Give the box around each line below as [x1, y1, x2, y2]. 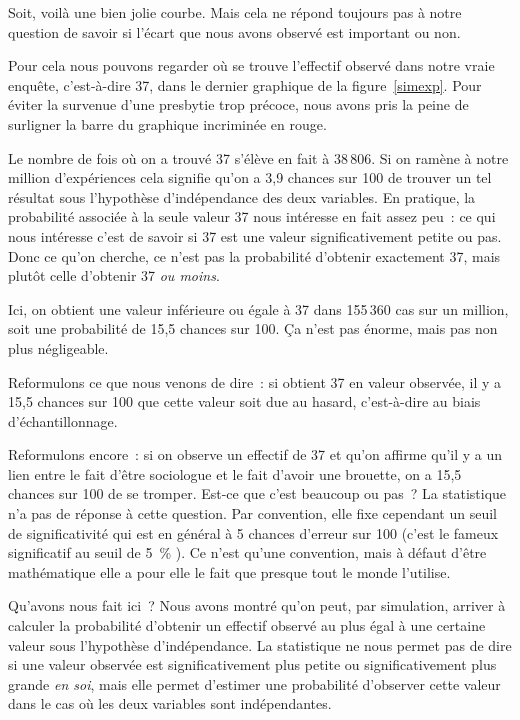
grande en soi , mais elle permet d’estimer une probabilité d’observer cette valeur [8, 673, 501, 694]
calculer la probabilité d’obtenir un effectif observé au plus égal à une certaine [8, 615, 486, 636]
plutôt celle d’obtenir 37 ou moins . [8, 265, 220, 286]
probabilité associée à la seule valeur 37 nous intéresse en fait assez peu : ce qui [8, 206, 496, 227]
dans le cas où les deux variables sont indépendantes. [8, 693, 332, 714]
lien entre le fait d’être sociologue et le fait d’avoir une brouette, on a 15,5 [8, 463, 462, 484]
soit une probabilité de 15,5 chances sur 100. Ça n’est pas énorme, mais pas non [8, 318, 498, 339]
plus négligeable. [8, 337, 109, 358]
